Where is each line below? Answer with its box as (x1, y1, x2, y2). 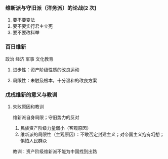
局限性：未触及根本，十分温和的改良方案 (12, 77, 97, 83)
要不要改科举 (12, 29, 39, 36)
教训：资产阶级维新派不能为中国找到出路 (12, 148, 97, 154)
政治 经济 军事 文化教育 (5, 56, 54, 62)
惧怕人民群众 (20, 137, 47, 143)
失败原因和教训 (12, 103, 44, 110)
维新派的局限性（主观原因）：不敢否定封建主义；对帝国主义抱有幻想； (20, 131, 164, 137)
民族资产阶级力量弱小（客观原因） (20, 125, 92, 131)
